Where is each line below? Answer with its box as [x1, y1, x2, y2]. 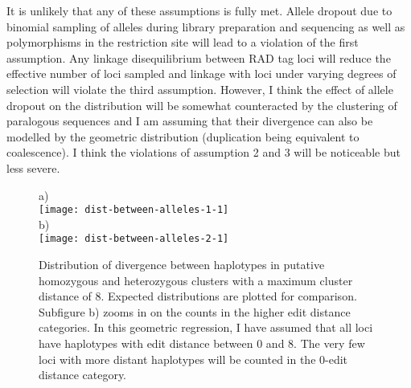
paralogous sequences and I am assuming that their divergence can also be [6, 112, 373, 129]
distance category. [39, 366, 127, 383]
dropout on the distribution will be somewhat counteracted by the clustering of [6, 96, 397, 113]
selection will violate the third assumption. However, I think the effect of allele [6, 80, 393, 97]
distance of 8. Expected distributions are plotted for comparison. [39, 288, 357, 304]
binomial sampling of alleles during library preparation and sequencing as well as [6, 18, 405, 35]
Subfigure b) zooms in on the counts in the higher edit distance [39, 303, 351, 320]
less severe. [6, 159, 60, 176]
